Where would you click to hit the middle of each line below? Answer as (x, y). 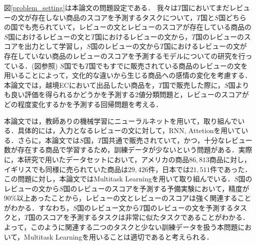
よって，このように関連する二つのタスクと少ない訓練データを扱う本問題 (121, 227)
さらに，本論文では (49, 140)
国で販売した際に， (193, 85)
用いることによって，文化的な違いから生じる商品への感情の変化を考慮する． (128, 75)
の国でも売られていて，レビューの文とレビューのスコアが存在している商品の (128, 27)
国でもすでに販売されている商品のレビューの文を (168, 65)
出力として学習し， (55, 46)
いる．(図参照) (34, 65)
